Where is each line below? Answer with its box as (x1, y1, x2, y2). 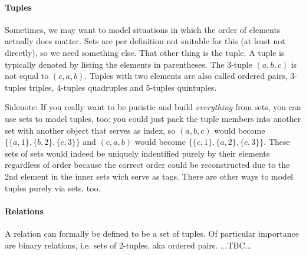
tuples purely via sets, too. (5, 181, 101, 194)
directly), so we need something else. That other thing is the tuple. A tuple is (5, 46, 285, 58)
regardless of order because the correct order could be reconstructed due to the (5, 158, 290, 171)
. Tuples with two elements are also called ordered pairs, (84, 69, 288, 82)
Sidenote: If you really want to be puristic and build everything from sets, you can (5, 101, 301, 113)
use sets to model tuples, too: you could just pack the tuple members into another (5, 112, 301, 124)
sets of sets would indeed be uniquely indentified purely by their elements (5, 147, 270, 159)
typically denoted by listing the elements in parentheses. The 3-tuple (5, 58, 252, 70)
